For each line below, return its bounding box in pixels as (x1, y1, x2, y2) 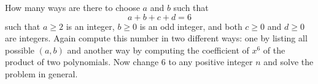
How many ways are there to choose (5, 1, 140, 13)
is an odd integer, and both (139, 19, 242, 32)
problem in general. (5, 67, 78, 80)
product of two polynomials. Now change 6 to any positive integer (5, 55, 253, 68)
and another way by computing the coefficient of (67, 43, 249, 56)
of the (263, 43, 285, 56)
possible (5, 43, 34, 56)
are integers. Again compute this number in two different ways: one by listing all (5, 32, 308, 44)
